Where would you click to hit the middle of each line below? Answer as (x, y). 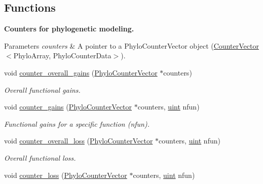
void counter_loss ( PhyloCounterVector (66, 175)
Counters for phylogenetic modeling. (69, 29)
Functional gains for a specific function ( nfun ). (77, 123)
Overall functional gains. (42, 89)
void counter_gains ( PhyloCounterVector (68, 107)
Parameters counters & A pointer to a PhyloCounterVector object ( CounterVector (131, 45)
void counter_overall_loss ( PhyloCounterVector (79, 141)
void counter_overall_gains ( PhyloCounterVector (81, 72)
